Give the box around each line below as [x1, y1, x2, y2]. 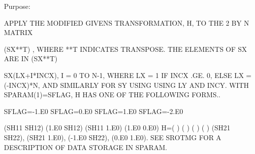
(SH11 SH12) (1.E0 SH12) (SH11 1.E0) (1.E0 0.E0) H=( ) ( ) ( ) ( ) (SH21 [4, 122, 230, 133]
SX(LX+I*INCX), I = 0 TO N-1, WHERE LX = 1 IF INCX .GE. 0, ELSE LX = [4, 70, 252, 80]
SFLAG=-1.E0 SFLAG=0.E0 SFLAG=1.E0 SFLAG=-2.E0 [4, 106, 183, 116]
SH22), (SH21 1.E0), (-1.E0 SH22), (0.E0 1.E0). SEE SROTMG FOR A [4, 132, 222, 142]
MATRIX [4, 27, 33, 38]
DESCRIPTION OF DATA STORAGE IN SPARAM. [4, 142, 167, 152]
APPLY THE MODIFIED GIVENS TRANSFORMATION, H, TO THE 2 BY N [4, 17, 249, 28]
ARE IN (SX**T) [4, 53, 58, 64]
